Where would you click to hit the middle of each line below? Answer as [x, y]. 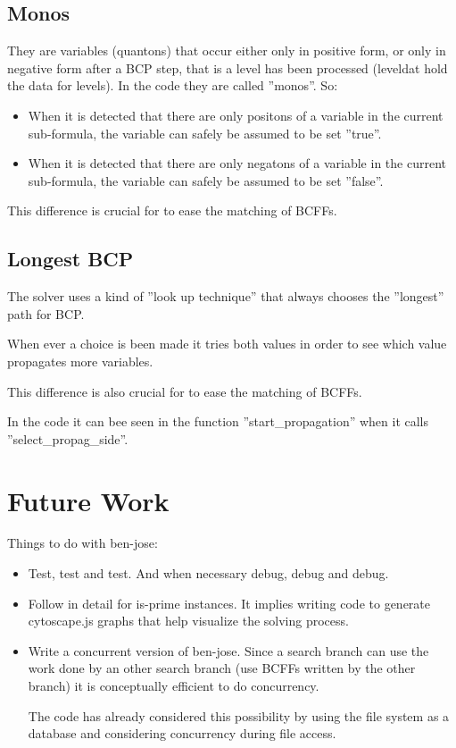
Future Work [88, 500]
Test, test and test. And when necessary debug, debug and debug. [208, 573]
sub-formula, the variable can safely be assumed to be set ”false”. [206, 180]
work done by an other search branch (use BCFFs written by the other [222, 668]
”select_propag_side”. [68, 438]
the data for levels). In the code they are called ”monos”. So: [173, 85]
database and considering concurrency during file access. [182, 733]
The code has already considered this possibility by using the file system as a [239, 715]
